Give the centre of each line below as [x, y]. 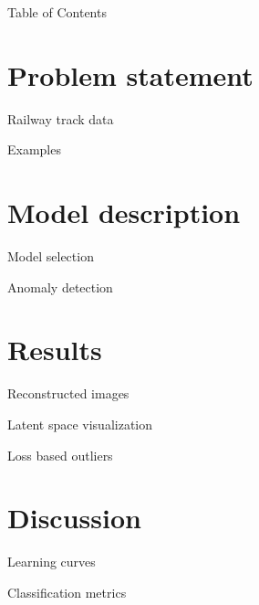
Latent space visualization [80, 424]
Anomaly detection [60, 287]
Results [55, 350]
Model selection [51, 256]
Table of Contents [57, 12]
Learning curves [52, 562]
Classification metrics [67, 592]
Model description [124, 212]
